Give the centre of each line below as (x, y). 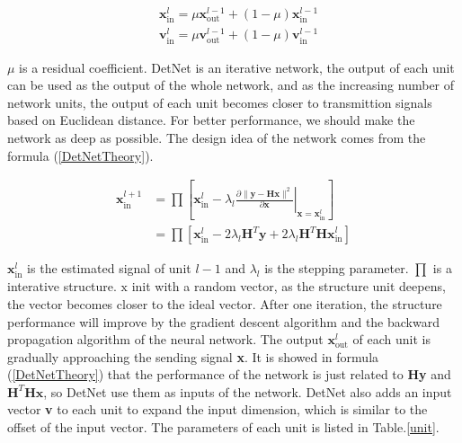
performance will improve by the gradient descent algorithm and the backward (223, 321)
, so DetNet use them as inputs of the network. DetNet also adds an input (248, 391)
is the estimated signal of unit (109, 268)
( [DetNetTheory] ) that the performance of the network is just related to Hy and (229, 374)
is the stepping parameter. (337, 268)
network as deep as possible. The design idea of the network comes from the (217, 137)
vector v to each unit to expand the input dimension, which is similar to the (218, 409)
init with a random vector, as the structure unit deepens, (289, 286)
